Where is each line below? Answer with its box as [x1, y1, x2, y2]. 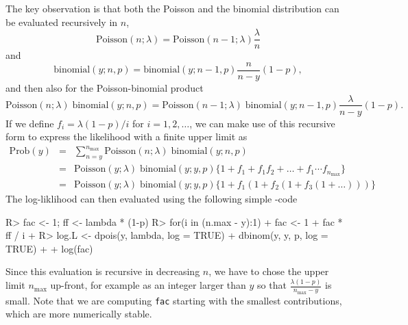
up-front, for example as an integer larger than [50, 278, 246, 292]
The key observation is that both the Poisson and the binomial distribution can [5, 1, 339, 15]
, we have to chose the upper [208, 264, 329, 278]
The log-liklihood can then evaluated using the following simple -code [5, 192, 298, 205]
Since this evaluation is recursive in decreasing [5, 264, 200, 278]
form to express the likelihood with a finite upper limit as [5, 129, 248, 144]
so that [257, 278, 287, 292]
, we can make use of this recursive [189, 116, 335, 130]
